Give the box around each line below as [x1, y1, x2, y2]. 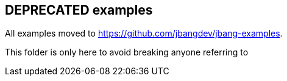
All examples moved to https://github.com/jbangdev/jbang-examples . [5, 28, 283, 39]
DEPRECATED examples [5, 2, 153, 18]
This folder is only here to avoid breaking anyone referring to [5, 47, 249, 58]
